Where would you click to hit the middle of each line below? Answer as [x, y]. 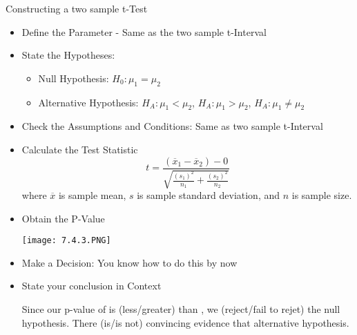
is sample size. [322, 195]
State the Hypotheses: [68, 55]
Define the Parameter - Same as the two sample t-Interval [144, 31]
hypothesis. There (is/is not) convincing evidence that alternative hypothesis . [185, 322]
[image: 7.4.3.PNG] [66, 241]
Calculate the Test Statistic [80, 149]
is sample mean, [92, 195]
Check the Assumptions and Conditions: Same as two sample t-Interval [172, 126]
